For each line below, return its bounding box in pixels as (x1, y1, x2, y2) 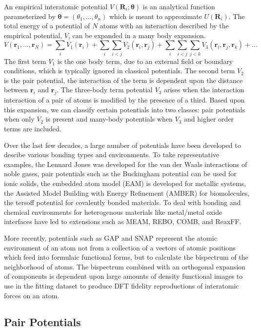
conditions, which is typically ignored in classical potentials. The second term (4, 65, 235, 76)
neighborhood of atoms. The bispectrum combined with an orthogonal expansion (4, 261, 246, 271)
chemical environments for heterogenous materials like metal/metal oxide (4, 206, 222, 217)
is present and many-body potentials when (45, 114, 173, 124)
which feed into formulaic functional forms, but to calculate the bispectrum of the (4, 252, 248, 262)
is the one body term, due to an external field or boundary (57, 56, 233, 66)
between (4, 84, 28, 95)
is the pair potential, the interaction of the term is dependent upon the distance (4, 75, 243, 85)
